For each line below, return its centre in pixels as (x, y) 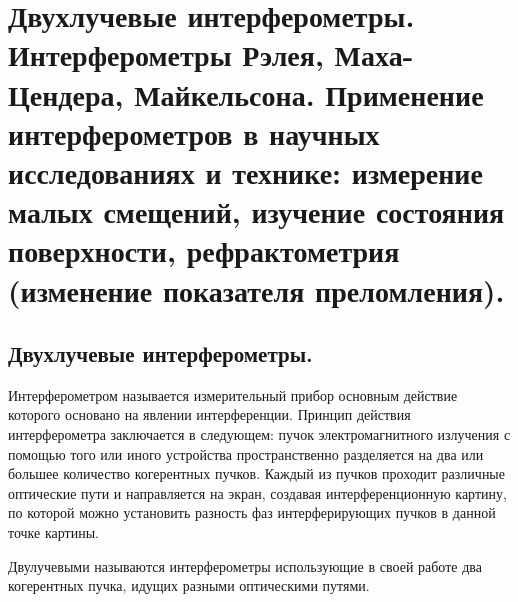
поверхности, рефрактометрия (204, 250)
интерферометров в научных (194, 132)
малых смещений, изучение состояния (256, 211)
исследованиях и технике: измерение (245, 171)
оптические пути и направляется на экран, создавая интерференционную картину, (257, 492)
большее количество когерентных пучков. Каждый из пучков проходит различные (256, 473)
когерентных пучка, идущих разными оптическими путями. (189, 585)
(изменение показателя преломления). (256, 289)
